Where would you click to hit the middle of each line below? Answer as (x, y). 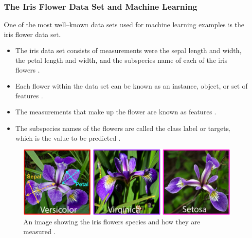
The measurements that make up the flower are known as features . (116, 112)
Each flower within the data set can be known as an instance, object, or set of (131, 86)
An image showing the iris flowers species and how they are (112, 221)
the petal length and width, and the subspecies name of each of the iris (121, 60)
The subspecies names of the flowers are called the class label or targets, (123, 128)
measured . (40, 231)
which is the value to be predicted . (68, 137)
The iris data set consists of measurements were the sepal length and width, (128, 50)
